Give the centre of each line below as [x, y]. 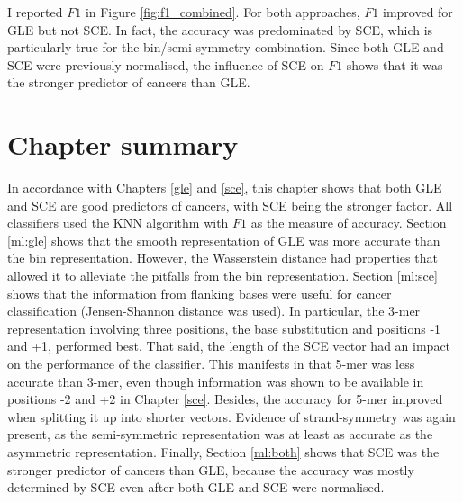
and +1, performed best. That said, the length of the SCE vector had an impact [229, 346]
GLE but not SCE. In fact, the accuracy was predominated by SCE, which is [220, 29]
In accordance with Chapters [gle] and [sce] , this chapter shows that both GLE [225, 188]
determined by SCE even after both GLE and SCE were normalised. [196, 487]
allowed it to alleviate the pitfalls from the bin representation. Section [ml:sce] [222, 276]
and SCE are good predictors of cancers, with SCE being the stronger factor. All [230, 205]
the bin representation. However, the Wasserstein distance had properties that [222, 258]
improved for [418, 12]
